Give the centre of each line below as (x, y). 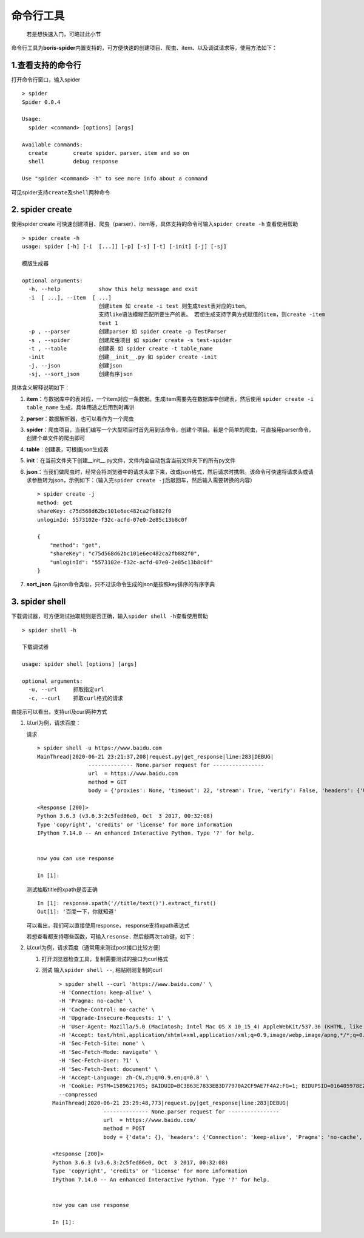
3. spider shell (39, 602)
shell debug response (73, 162)
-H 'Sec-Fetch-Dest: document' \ (108, 1069)
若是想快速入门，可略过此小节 (64, 34)
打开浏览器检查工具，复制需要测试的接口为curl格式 (105, 959)
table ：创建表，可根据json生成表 (67, 449)
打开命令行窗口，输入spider (46, 80)
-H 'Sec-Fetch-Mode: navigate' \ (108, 1052)
